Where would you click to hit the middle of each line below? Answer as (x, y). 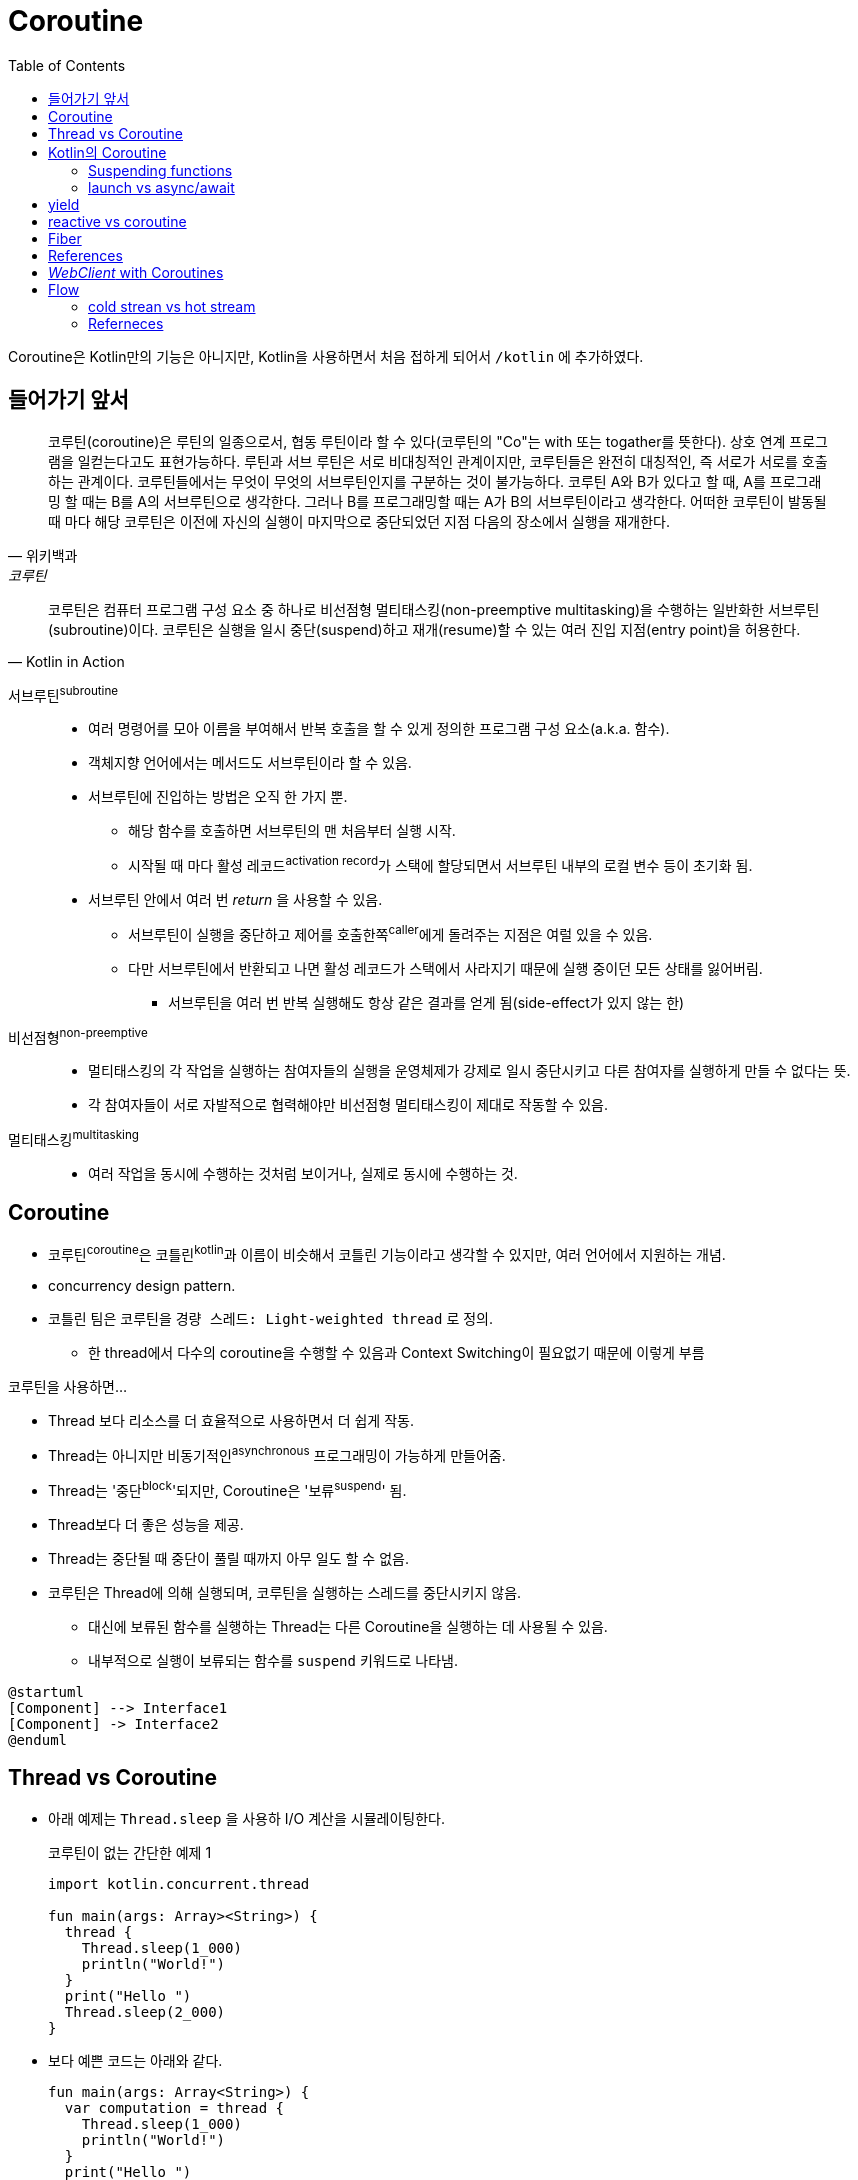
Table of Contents (67, 65)
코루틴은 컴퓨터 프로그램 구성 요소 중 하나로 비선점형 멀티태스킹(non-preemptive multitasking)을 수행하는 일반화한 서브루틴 (434, 609)
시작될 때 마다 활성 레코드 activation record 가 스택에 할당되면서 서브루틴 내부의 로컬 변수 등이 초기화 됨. (440, 864)
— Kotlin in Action (66, 661)
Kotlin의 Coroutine (107, 152)
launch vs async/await (161, 187)
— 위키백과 (43, 555)
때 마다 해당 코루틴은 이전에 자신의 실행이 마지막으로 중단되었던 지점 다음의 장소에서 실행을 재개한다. (359, 521)
